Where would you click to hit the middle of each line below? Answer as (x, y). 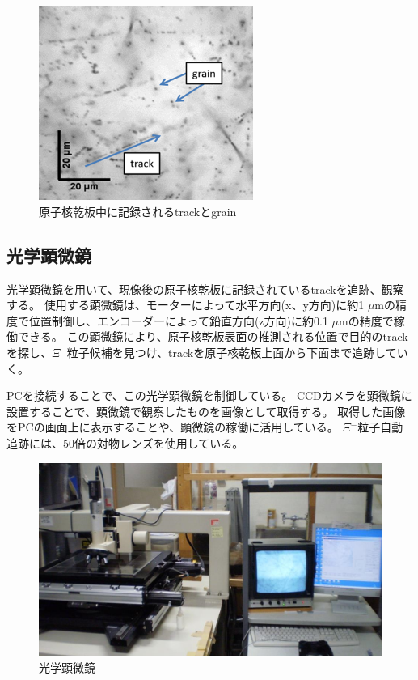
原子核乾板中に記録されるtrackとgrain (138, 211)
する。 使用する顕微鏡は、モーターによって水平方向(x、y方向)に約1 (186, 305)
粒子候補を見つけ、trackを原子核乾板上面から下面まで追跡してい (237, 352)
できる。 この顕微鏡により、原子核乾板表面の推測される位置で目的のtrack (213, 336)
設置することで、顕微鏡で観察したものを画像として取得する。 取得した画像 (206, 411)
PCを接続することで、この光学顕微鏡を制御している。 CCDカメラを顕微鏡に (209, 395)
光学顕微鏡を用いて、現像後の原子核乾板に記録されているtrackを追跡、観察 (205, 289)
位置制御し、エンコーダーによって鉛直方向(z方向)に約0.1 (178, 320)
